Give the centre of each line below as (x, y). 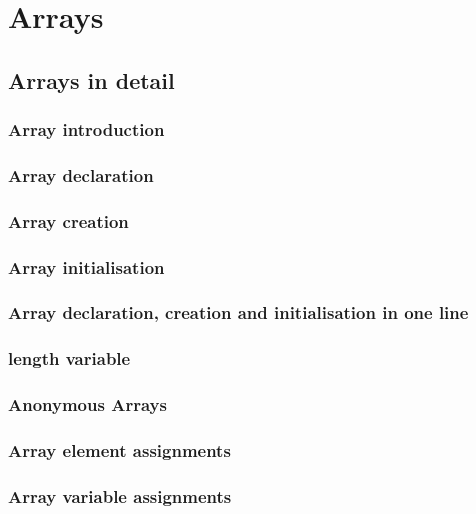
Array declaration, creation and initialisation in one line (238, 312)
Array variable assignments (120, 495)
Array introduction (86, 129)
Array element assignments (119, 449)
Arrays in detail (91, 79)
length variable (69, 358)
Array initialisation (86, 266)
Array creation (68, 220)
